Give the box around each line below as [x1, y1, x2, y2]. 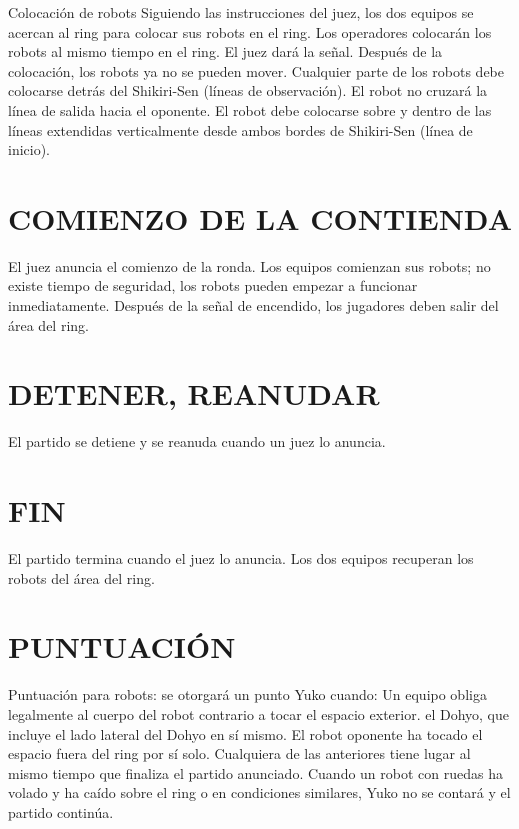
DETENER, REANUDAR [8, 373, 380, 414]
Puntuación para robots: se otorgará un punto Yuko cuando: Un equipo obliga [8, 684, 487, 705]
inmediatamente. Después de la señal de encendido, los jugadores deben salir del [8, 295, 499, 316]
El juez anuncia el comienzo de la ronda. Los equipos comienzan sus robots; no [8, 255, 491, 276]
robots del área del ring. [8, 567, 155, 588]
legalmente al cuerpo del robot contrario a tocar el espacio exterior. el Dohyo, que [8, 704, 510, 724]
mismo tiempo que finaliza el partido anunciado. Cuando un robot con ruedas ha [8, 762, 503, 783]
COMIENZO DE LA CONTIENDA [8, 197, 513, 238]
